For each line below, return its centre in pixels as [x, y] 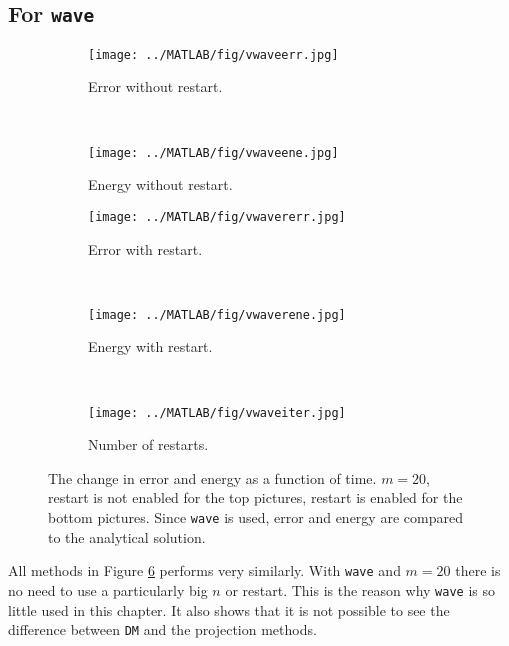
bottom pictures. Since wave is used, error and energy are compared [255, 517]
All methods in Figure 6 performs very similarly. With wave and [204, 570]
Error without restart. [155, 86]
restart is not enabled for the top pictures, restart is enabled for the [255, 497]
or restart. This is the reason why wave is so [360, 589]
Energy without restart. [160, 184]
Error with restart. [145, 248]
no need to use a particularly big [108, 589]
